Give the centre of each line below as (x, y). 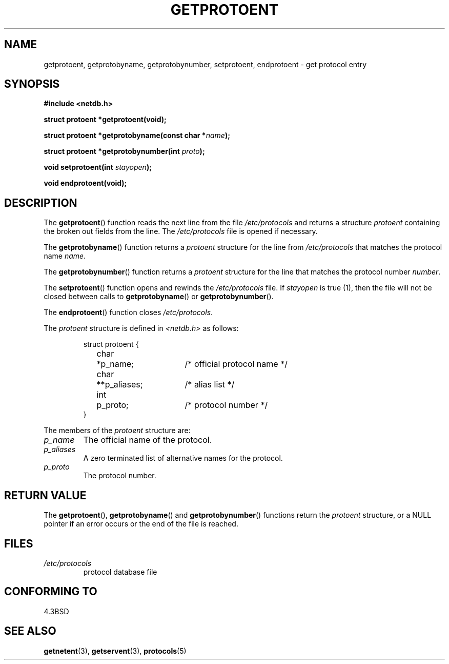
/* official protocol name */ (236, 364)
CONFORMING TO (51, 592)
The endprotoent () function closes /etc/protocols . (128, 313)
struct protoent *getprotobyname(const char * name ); (137, 135)
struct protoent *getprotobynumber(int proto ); (124, 151)
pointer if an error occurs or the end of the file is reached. (141, 524)
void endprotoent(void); (85, 183)
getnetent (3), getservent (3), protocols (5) (115, 651)
